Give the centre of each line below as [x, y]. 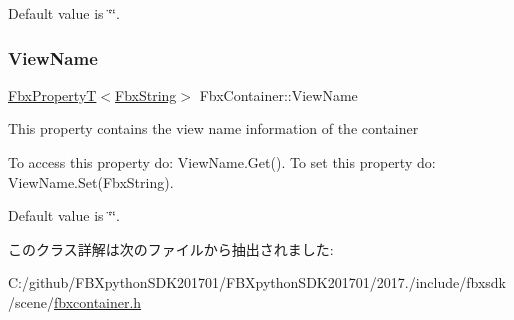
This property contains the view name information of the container [213, 128]
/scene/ [31, 301]
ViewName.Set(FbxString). [91, 181]
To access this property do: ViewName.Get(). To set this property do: [222, 162]
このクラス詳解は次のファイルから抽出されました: [171, 248]
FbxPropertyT [52, 94]
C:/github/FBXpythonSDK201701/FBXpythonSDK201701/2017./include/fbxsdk [257, 282]
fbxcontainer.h [97, 301]
